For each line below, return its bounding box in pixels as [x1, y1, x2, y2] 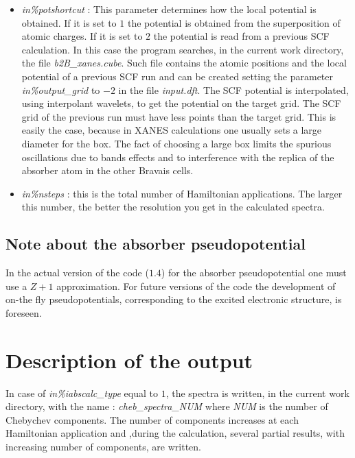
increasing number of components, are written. [5, 439, 201, 453]
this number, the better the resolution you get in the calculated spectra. [21, 200, 325, 214]
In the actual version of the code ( [5, 265, 149, 280]
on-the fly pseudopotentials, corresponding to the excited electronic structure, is [5, 292, 342, 306]
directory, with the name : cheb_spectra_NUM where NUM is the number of [5, 399, 328, 413]
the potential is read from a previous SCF [153, 29, 330, 43]
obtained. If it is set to [21, 15, 117, 29]
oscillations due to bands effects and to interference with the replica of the [21, 149, 334, 164]
